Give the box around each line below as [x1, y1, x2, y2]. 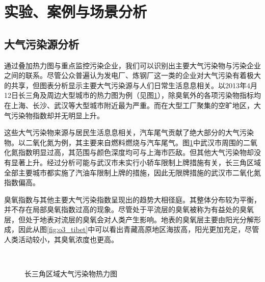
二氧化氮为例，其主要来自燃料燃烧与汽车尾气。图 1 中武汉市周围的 [25, 137, 243, 147]
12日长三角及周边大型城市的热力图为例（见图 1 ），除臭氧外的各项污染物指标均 [4, 90, 261, 100]
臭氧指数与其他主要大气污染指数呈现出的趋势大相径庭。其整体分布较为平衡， [4, 194, 261, 204]
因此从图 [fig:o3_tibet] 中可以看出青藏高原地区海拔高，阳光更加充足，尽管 [18, 224, 259, 235]
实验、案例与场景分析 [4, 1, 147, 22]
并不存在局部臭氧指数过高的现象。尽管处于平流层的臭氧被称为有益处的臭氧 [4, 204, 254, 215]
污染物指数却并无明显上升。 [11, 110, 104, 120]
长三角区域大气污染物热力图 [24, 268, 117, 279]
